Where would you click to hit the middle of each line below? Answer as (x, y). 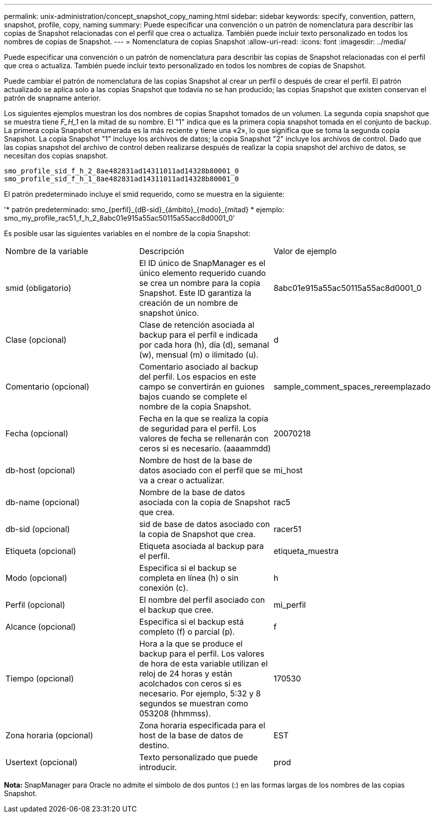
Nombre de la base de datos (192, 492)
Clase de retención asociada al (197, 325)
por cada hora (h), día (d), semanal (204, 345)
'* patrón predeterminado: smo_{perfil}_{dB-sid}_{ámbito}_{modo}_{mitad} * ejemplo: (144, 209)
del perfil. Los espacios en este (198, 377)
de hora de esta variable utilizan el (203, 664)
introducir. (158, 767)
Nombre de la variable (47, 251)
